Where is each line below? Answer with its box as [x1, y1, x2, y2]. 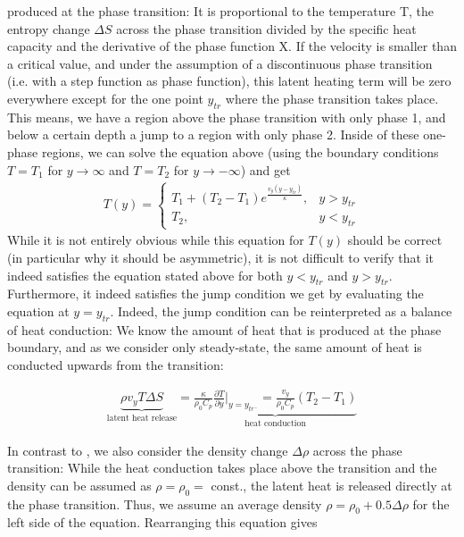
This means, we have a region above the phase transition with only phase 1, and [7, 107, 446, 126]
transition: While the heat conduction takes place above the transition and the [7, 458, 437, 477]
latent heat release [106, 413, 178, 423]
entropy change [7, 19, 90, 38]
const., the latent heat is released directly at [211, 475, 452, 494]
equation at [7, 302, 70, 320]
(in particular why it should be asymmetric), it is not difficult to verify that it [7, 248, 434, 267]
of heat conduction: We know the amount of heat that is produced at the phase [7, 320, 442, 339]
